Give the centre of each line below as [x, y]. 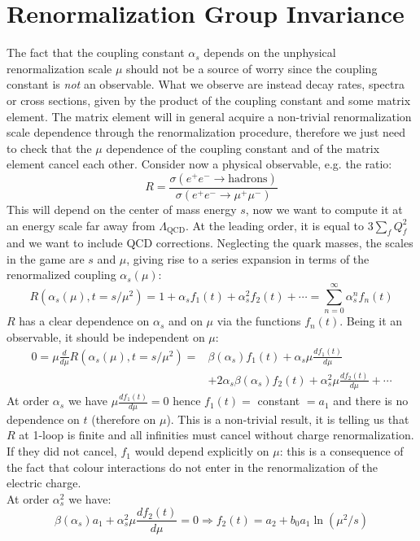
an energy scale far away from [81, 225]
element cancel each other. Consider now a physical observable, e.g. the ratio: [199, 164]
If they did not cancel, [62, 451]
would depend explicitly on [202, 451]
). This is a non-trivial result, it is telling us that [288, 419]
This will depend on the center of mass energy [122, 209]
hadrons [248, 179]
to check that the [49, 148]
